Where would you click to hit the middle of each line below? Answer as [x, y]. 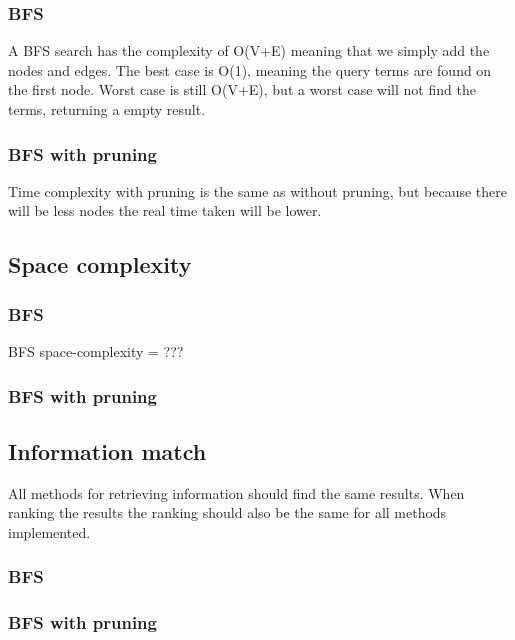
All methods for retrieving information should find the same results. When [236, 492]
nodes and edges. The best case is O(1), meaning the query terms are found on [250, 69]
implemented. [49, 531]
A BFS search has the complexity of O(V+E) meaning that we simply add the [249, 50]
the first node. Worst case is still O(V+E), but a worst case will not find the [242, 89]
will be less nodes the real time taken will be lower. [165, 210]
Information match [107, 450]
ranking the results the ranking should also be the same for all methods [227, 512]
